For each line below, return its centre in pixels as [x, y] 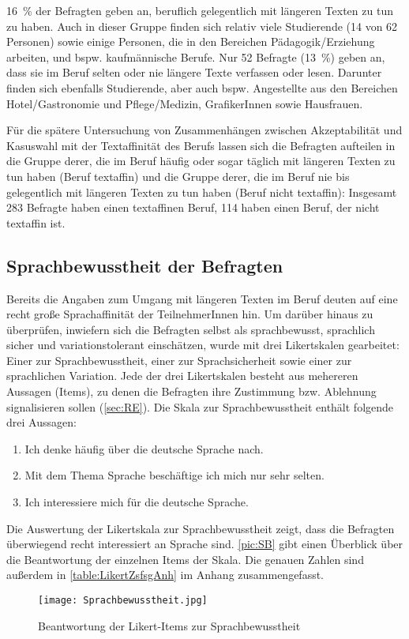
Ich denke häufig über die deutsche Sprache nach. [144, 448]
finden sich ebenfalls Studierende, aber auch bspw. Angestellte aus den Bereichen [202, 87]
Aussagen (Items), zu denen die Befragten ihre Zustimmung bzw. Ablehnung [191, 391]
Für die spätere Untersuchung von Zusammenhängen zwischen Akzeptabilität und [204, 130]
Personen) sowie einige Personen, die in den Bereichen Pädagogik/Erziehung [191, 41]
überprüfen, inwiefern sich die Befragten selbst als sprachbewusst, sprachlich [191, 329]
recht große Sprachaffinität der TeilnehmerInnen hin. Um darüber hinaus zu [190, 314]
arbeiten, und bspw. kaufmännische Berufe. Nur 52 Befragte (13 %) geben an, [196, 56]
